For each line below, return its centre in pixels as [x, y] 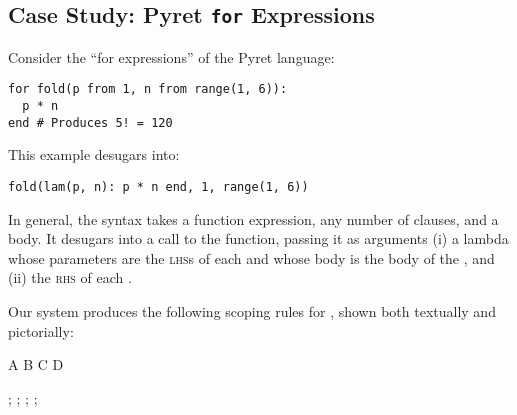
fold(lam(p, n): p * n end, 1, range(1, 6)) [158, 186]
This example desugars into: [94, 154]
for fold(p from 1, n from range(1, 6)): [148, 89]
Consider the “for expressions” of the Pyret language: [171, 56]
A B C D [36, 364]
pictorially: [41, 330]
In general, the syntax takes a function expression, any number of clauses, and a [253, 218]
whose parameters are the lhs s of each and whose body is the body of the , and [251, 257]
